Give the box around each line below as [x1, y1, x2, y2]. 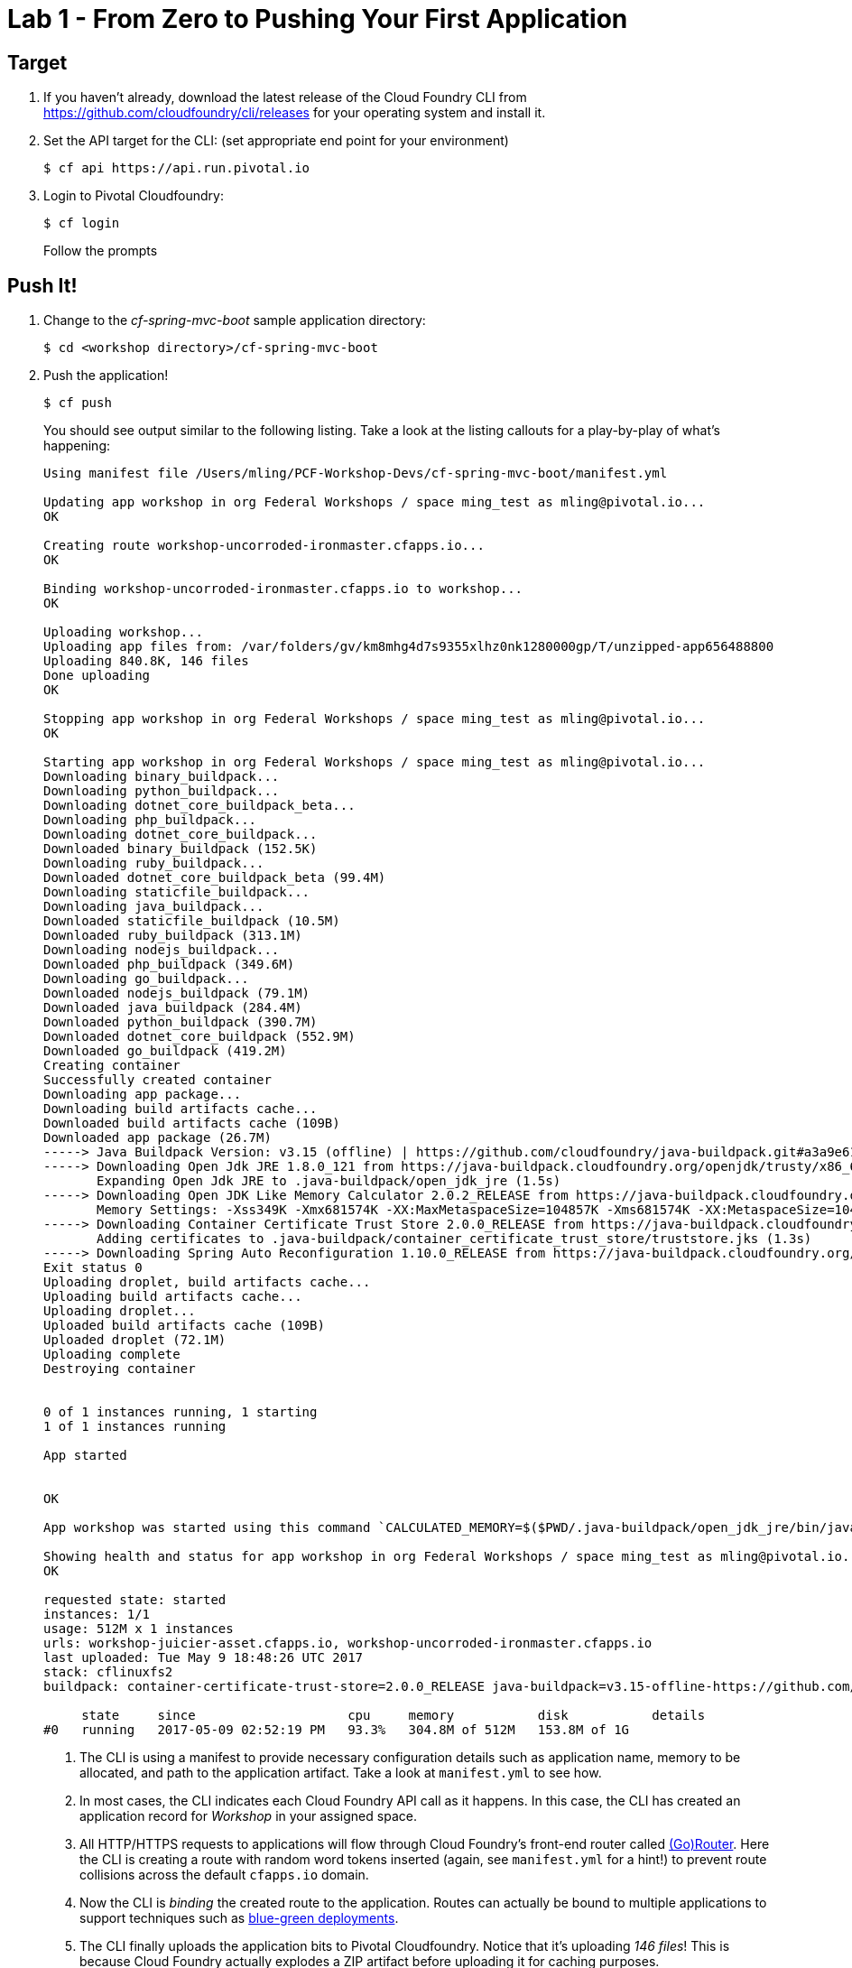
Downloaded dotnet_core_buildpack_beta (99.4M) [43, 870, 386, 886]
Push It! [7, 274, 78, 297]
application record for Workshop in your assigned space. [79, 1808, 417, 1824]
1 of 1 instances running [43, 1419, 227, 1434]
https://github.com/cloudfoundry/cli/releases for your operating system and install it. [43, 105, 546, 121]
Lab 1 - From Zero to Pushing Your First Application [7, 4, 628, 34]
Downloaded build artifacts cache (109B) [43, 1116, 340, 1131]
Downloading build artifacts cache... [43, 1101, 318, 1117]
